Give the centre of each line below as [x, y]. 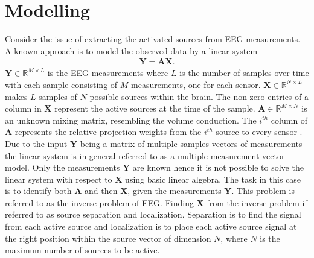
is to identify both [38, 191]
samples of [58, 96]
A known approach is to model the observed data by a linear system [131, 50]
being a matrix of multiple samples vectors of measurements [191, 143]
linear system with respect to [59, 179]
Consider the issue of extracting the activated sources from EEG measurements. [153, 39]
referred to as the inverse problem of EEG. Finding [99, 202]
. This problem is [263, 191]
